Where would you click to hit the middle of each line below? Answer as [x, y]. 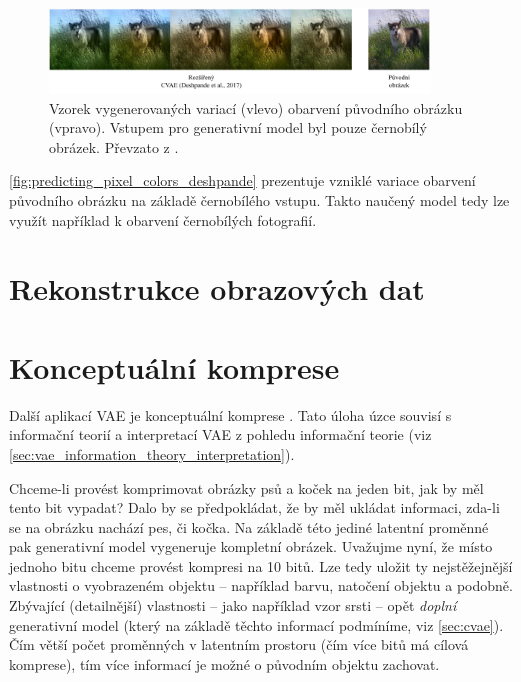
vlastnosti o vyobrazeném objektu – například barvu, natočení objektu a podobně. [261, 585]
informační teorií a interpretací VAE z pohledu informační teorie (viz [220, 434]
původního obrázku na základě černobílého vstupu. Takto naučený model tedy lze [259, 200]
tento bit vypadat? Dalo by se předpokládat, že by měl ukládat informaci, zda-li [254, 507]
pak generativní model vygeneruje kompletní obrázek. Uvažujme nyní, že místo [251, 546]
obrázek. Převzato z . [114, 146]
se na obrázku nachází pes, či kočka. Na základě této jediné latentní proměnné [249, 526]
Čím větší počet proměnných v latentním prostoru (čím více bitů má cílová [239, 644]
